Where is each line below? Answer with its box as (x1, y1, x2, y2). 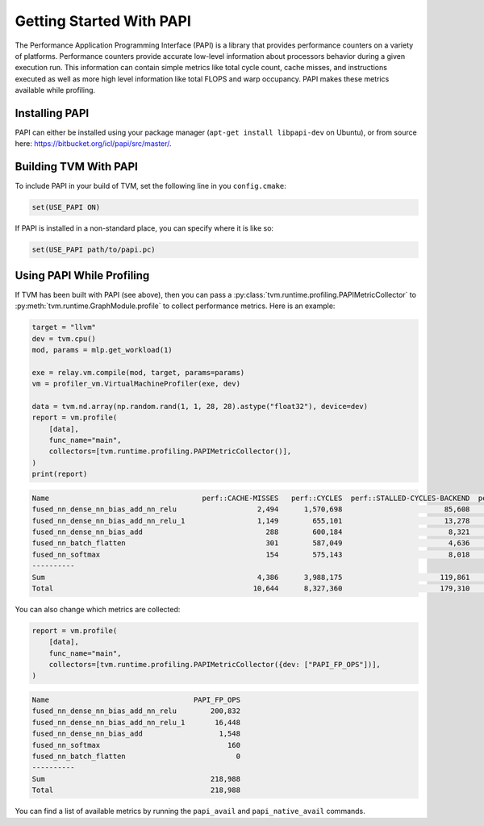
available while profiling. (15, 86, 96, 95)
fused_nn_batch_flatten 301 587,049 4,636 (31, 539, 470, 548)
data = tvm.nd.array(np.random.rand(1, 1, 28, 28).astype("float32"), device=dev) (31, 402, 369, 411)
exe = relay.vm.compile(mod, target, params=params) (31, 368, 245, 377)
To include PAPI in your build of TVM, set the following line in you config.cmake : (15, 181, 286, 191)
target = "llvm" (31, 323, 97, 332)
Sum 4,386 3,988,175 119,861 (31, 573, 470, 582)
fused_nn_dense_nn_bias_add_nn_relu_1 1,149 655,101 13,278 (31, 516, 470, 525)
